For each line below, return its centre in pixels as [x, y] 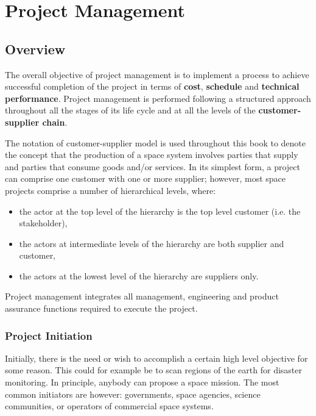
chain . [55, 122]
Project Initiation [49, 335]
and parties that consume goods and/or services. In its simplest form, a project [153, 166]
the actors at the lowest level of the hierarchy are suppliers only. [139, 275]
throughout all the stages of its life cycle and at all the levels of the [130, 110]
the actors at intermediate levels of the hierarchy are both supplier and [152, 243]
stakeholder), [43, 223]
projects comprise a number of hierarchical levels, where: [111, 190]
